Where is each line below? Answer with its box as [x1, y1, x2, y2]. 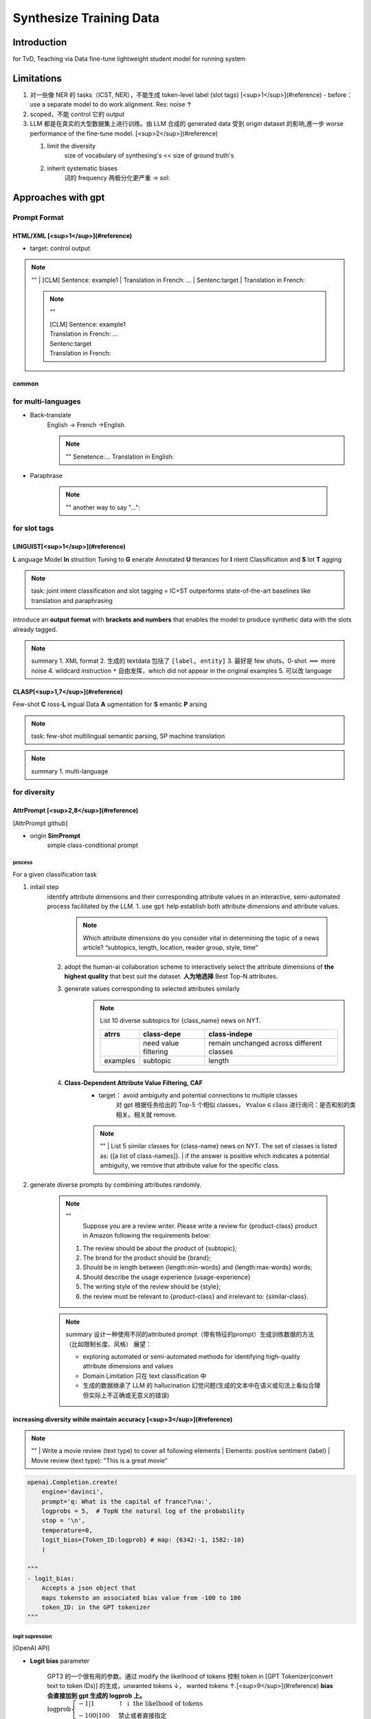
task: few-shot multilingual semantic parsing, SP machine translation [31, 732, 225, 740]
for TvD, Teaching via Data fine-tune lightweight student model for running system [12, 55, 246, 63]
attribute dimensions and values [82, 1362, 174, 1370]
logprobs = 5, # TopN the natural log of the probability [41, 1507, 245, 1515]
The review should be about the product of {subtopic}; [82, 1244, 237, 1252]
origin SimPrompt [30, 832, 80, 840]
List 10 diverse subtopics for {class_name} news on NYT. [100, 1016, 261, 1025]
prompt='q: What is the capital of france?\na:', [41, 1498, 212, 1505]
